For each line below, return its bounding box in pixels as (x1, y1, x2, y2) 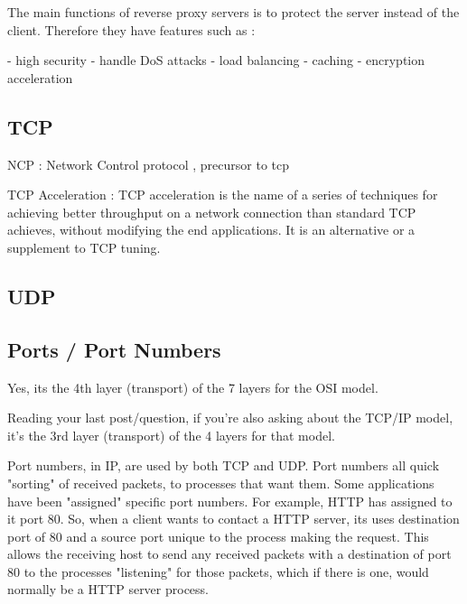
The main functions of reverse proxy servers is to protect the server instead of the (7, 3, 460, 21)
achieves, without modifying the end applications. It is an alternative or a (7, 220, 416, 239)
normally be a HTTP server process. (7, 580, 210, 599)
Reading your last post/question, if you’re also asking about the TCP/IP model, (7, 408, 453, 427)
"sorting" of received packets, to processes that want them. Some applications (7, 473, 434, 492)
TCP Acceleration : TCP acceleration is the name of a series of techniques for (7, 185, 438, 204)
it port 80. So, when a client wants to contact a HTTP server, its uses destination (7, 509, 460, 528)
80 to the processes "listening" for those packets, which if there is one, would (7, 562, 429, 581)
